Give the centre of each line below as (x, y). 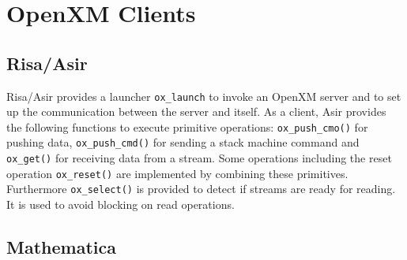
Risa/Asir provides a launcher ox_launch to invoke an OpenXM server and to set (204, 96)
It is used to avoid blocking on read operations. (121, 204)
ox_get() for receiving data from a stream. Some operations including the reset (199, 158)
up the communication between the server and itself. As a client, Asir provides (196, 111)
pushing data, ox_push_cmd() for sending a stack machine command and (183, 142)
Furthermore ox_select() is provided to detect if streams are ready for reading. (201, 189)
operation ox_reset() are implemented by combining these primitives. (177, 173)
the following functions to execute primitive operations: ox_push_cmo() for (187, 126)
